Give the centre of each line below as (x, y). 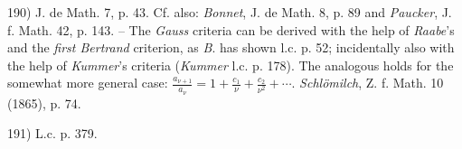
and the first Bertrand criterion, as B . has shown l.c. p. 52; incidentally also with (231, 47)
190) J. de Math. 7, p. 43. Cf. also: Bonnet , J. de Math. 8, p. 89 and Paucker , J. (230, 12)
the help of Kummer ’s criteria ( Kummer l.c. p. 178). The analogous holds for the (231, 65)
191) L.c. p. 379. (52, 133)
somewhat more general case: (88, 83)
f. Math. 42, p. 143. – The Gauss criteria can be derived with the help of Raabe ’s (231, 29)
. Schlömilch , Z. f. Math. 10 (368, 83)
